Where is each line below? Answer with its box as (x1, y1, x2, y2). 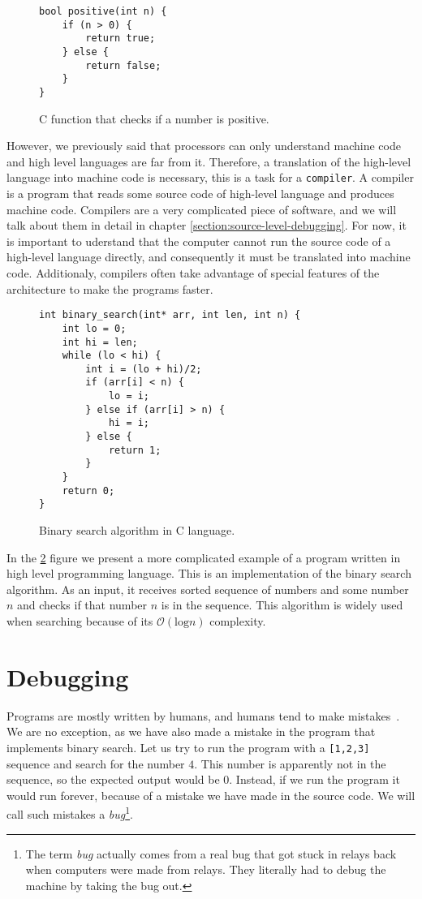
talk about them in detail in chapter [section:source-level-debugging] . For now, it (6, 217, 407, 234)
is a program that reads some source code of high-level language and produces (6, 185, 394, 202)
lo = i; (108, 390, 150, 402)
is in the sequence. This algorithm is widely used (161, 596, 403, 613)
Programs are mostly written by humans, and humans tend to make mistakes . (6, 707, 400, 724)
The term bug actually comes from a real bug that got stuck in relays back (25, 845, 397, 862)
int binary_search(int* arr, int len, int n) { (39, 309, 301, 321)
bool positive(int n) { (39, 6, 167, 17)
